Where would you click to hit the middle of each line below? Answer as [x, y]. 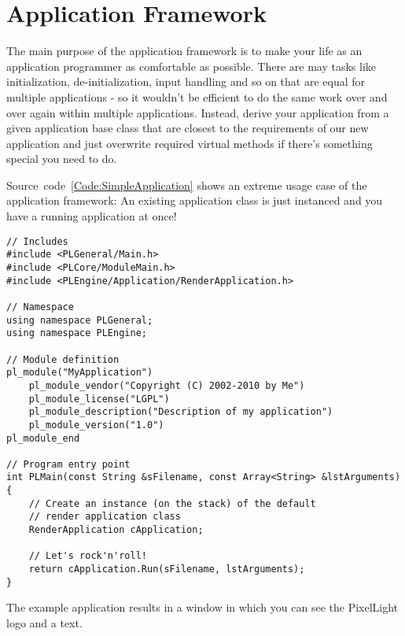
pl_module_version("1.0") [96, 425]
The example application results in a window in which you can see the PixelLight [202, 607]
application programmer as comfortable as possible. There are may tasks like [191, 66]
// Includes [37, 241]
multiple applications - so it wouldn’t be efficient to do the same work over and [197, 96]
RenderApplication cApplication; [116, 530]
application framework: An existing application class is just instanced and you [195, 200]
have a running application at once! [92, 216]
